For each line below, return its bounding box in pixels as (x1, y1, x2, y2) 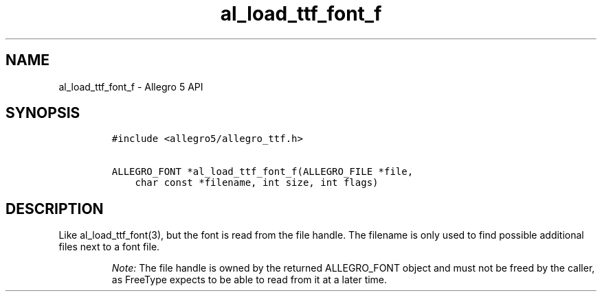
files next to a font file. (58, 241, 160, 253)
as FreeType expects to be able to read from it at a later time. (111, 274, 388, 286)
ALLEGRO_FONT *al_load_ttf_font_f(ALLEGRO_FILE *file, (111, 166, 414, 178)
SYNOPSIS (5, 104, 80, 122)
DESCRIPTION (5, 200, 104, 217)
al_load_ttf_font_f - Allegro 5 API (58, 80, 203, 93)
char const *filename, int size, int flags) (135, 177, 379, 189)
